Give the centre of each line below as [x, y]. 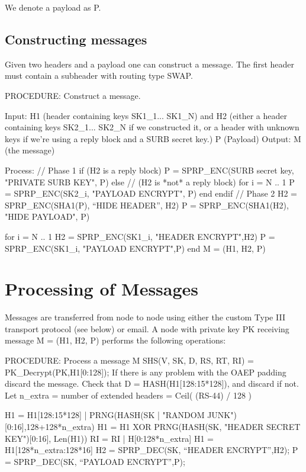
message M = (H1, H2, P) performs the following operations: [115, 340]
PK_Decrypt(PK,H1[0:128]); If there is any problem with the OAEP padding [146, 372]
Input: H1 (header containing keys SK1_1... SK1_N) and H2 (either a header [146, 115]
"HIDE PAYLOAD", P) [47, 216]
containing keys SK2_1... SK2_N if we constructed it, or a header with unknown [152, 127]
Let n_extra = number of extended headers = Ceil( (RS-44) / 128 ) [128, 395]
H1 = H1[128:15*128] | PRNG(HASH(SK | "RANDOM [105, 415]
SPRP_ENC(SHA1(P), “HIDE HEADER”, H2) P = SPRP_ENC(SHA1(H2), [147, 205]
